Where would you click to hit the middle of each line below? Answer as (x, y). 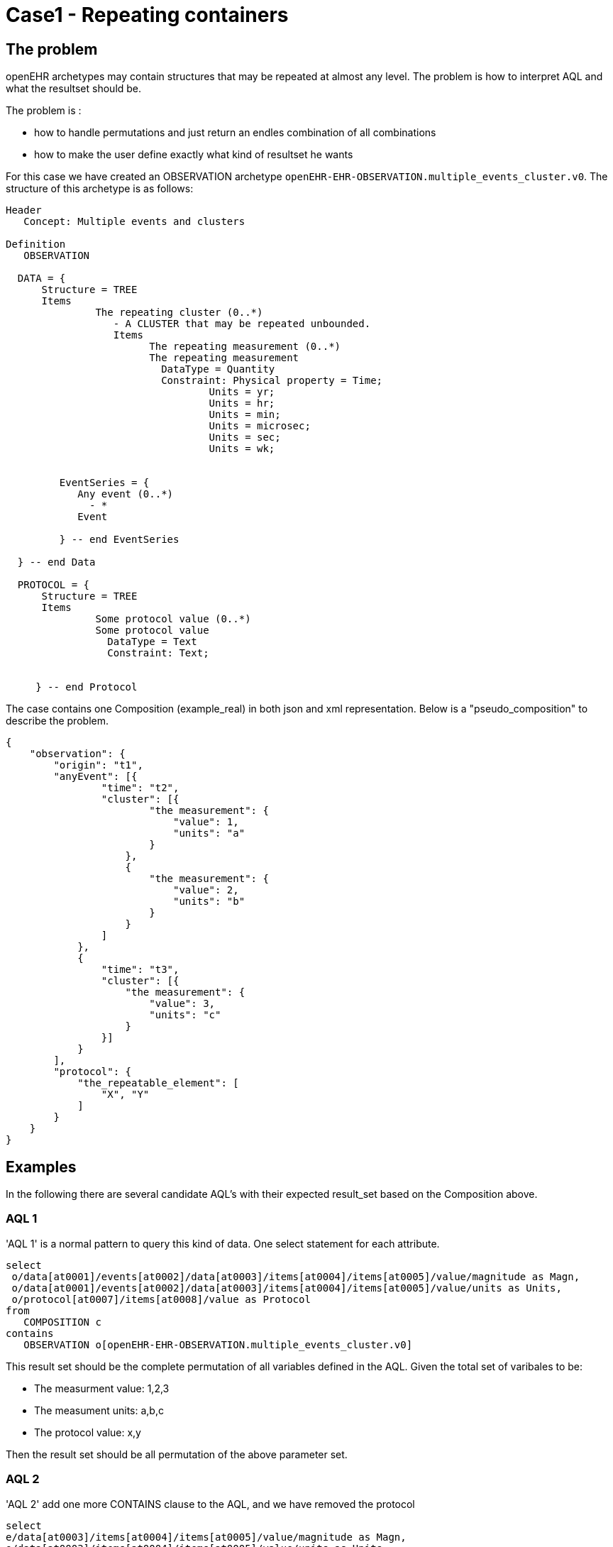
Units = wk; (242, 449)
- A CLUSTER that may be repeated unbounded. (242, 324)
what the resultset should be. (74, 89)
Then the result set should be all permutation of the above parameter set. (177, 1454)
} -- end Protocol (87, 687)
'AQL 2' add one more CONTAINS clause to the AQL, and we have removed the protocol (210, 1504)
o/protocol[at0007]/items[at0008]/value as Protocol (161, 1299)
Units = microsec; (260, 426)
